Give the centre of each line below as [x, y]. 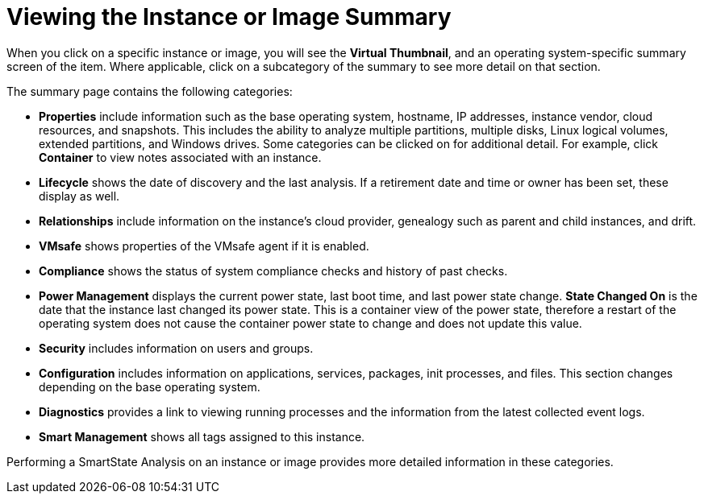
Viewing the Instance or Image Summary [229, 17]
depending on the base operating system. [150, 386]
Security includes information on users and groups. [176, 348]
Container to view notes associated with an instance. [180, 157]
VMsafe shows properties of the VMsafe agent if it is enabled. [204, 246]
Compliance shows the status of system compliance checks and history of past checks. [273, 271]
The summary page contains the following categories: [150, 91]
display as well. [79, 196]
